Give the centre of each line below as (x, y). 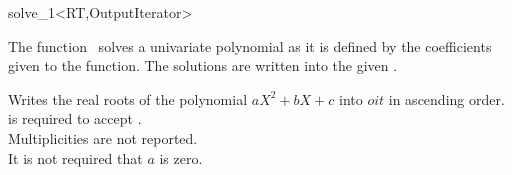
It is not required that (75, 157)
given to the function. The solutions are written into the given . (203, 65)
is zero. (181, 157)
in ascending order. (446, 98)
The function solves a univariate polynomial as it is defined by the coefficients (250, 45)
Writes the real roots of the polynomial (128, 98)
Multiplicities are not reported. (103, 137)
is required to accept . (75, 118)
